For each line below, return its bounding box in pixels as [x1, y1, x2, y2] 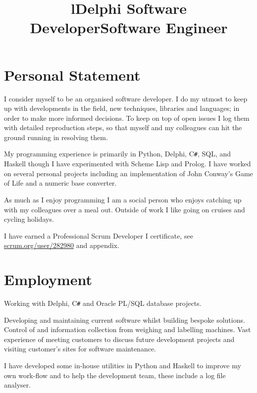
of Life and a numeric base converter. [4, 178, 117, 188]
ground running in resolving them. [4, 132, 108, 142]
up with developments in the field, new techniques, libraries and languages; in [4, 103, 240, 113]
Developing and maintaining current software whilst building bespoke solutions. [4, 314, 245, 325]
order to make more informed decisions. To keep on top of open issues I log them [4, 112, 250, 123]
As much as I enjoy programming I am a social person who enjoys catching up [4, 194, 242, 204]
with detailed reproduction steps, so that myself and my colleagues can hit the [4, 122, 242, 133]
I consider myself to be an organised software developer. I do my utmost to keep [4, 93, 248, 103]
